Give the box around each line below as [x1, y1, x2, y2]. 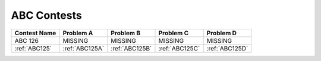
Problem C [158, 29, 189, 37]
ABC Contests [11, 9, 83, 22]
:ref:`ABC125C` [158, 44, 200, 52]
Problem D [206, 29, 237, 37]
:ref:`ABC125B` [111, 44, 152, 52]
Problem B [111, 29, 141, 37]
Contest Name [14, 29, 56, 37]
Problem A [62, 29, 93, 37]
